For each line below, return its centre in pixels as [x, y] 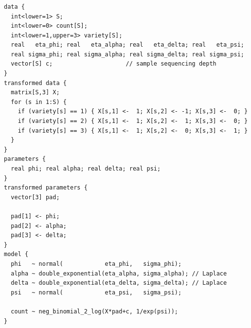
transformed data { [35, 83]
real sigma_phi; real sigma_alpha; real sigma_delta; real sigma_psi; [127, 54]
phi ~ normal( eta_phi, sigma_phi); [96, 264]
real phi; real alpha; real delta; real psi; [86, 169]
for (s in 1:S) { [39, 102]
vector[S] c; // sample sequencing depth [114, 64]
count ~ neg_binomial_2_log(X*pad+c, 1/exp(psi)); [94, 311]
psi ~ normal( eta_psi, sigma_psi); [96, 292]
